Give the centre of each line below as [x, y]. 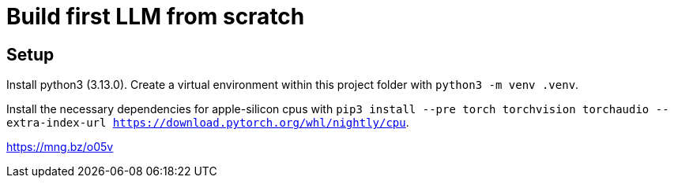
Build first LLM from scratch [156, 17]
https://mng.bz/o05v [60, 147]
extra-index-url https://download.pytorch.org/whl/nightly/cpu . [208, 123]
